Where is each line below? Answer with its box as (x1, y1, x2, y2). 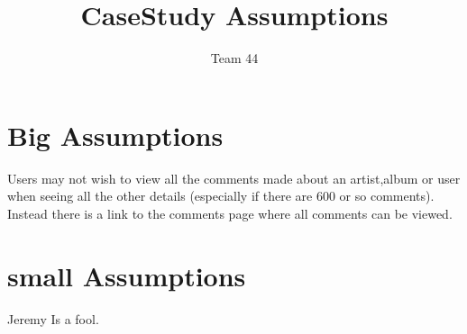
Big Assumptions (7, 116, 224, 153)
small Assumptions (7, 257, 246, 293)
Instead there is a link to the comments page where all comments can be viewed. (7, 203, 453, 222)
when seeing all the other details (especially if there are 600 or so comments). (7, 186, 435, 205)
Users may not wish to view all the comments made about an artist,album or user (7, 168, 461, 187)
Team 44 (210, 49, 259, 68)
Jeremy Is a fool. (7, 309, 99, 328)
